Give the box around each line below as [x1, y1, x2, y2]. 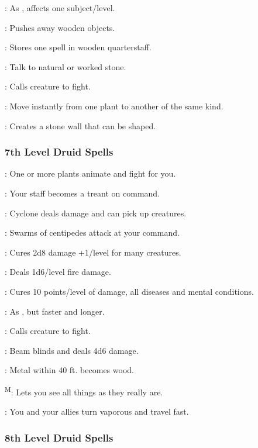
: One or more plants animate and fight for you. [5, 167, 176, 180]
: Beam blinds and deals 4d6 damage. [5, 344, 139, 356]
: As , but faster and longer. [5, 305, 105, 317]
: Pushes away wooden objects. [5, 21, 115, 33]
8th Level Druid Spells [5, 430, 113, 444]
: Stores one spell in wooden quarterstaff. [5, 41, 152, 53]
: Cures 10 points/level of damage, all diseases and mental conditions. [5, 285, 254, 297]
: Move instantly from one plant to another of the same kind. [5, 99, 223, 112]
